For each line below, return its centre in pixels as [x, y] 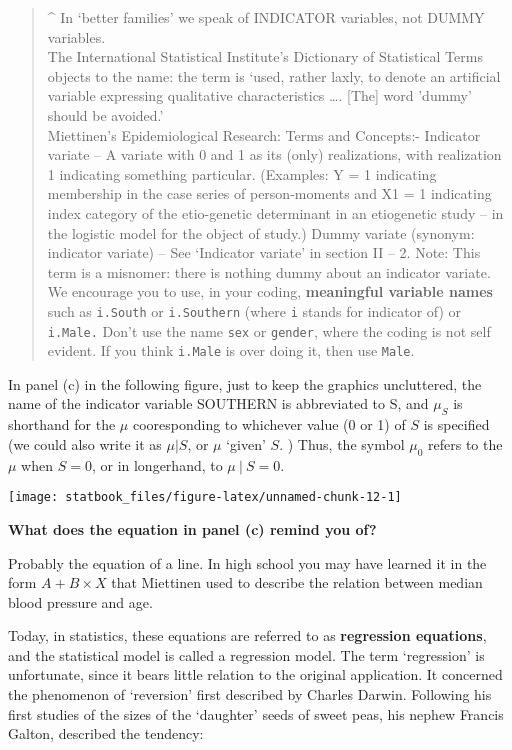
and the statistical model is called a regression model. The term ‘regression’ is [246, 654]
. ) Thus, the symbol [342, 443]
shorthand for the [62, 424]
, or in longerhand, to [157, 464]
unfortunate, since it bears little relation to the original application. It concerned [255, 674]
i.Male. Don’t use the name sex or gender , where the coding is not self [269, 330]
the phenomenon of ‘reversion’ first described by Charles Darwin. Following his [250, 694]
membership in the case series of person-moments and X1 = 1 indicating [269, 193]
